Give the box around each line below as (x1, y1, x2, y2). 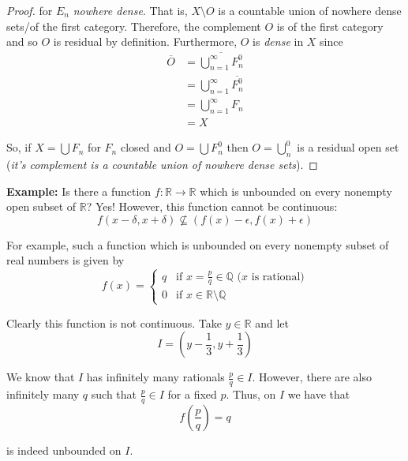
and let (255, 314, 289, 331)
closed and (120, 139, 171, 156)
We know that (6, 369, 75, 385)
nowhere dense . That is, (73, 2, 188, 18)
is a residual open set (297, 139, 399, 156)
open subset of (6, 198, 77, 215)
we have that (287, 386, 350, 403)
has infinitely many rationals (86, 369, 225, 385)
